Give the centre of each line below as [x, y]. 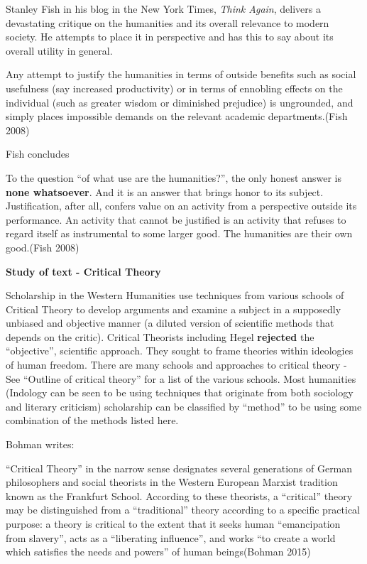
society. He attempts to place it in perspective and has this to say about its [170, 37]
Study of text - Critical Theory [83, 271]
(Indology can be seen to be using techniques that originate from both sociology [180, 392]
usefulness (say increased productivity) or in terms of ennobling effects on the [174, 88]
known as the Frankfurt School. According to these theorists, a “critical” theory [179, 495]
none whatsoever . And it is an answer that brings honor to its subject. [165, 191]
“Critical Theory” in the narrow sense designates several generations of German [179, 468]
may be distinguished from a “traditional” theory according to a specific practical [183, 510]
